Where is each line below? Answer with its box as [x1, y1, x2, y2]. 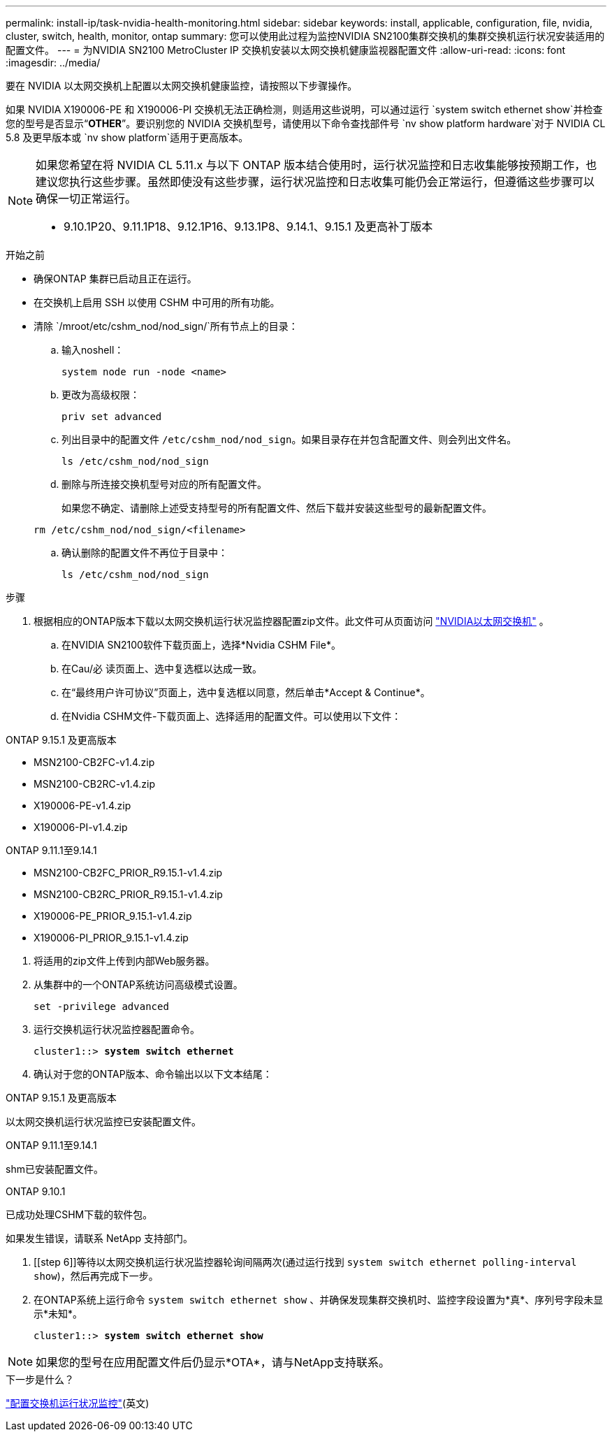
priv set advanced [61, 411, 162, 422]
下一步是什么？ [6, 1373, 74, 1385]
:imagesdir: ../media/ [6, 57, 101, 68]
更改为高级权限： [61, 389, 140, 400]
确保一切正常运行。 [36, 192, 137, 205]
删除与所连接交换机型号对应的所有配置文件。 [61, 478, 267, 490]
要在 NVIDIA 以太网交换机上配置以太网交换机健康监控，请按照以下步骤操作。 [6, 80, 358, 92]
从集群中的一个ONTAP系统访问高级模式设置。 [34, 979, 243, 990]
